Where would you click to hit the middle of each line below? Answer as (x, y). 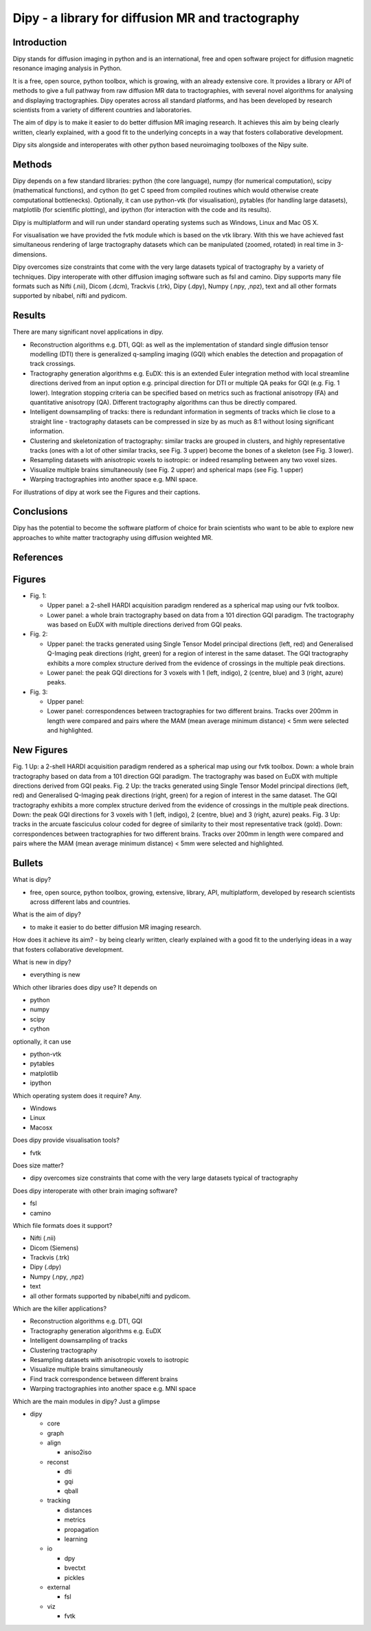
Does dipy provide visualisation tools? (66, 1140)
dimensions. (30, 254)
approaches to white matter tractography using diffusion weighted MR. (113, 537)
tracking (59, 1500)
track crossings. (53, 364)
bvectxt (75, 1568)
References (38, 557)
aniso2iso (78, 1452)
